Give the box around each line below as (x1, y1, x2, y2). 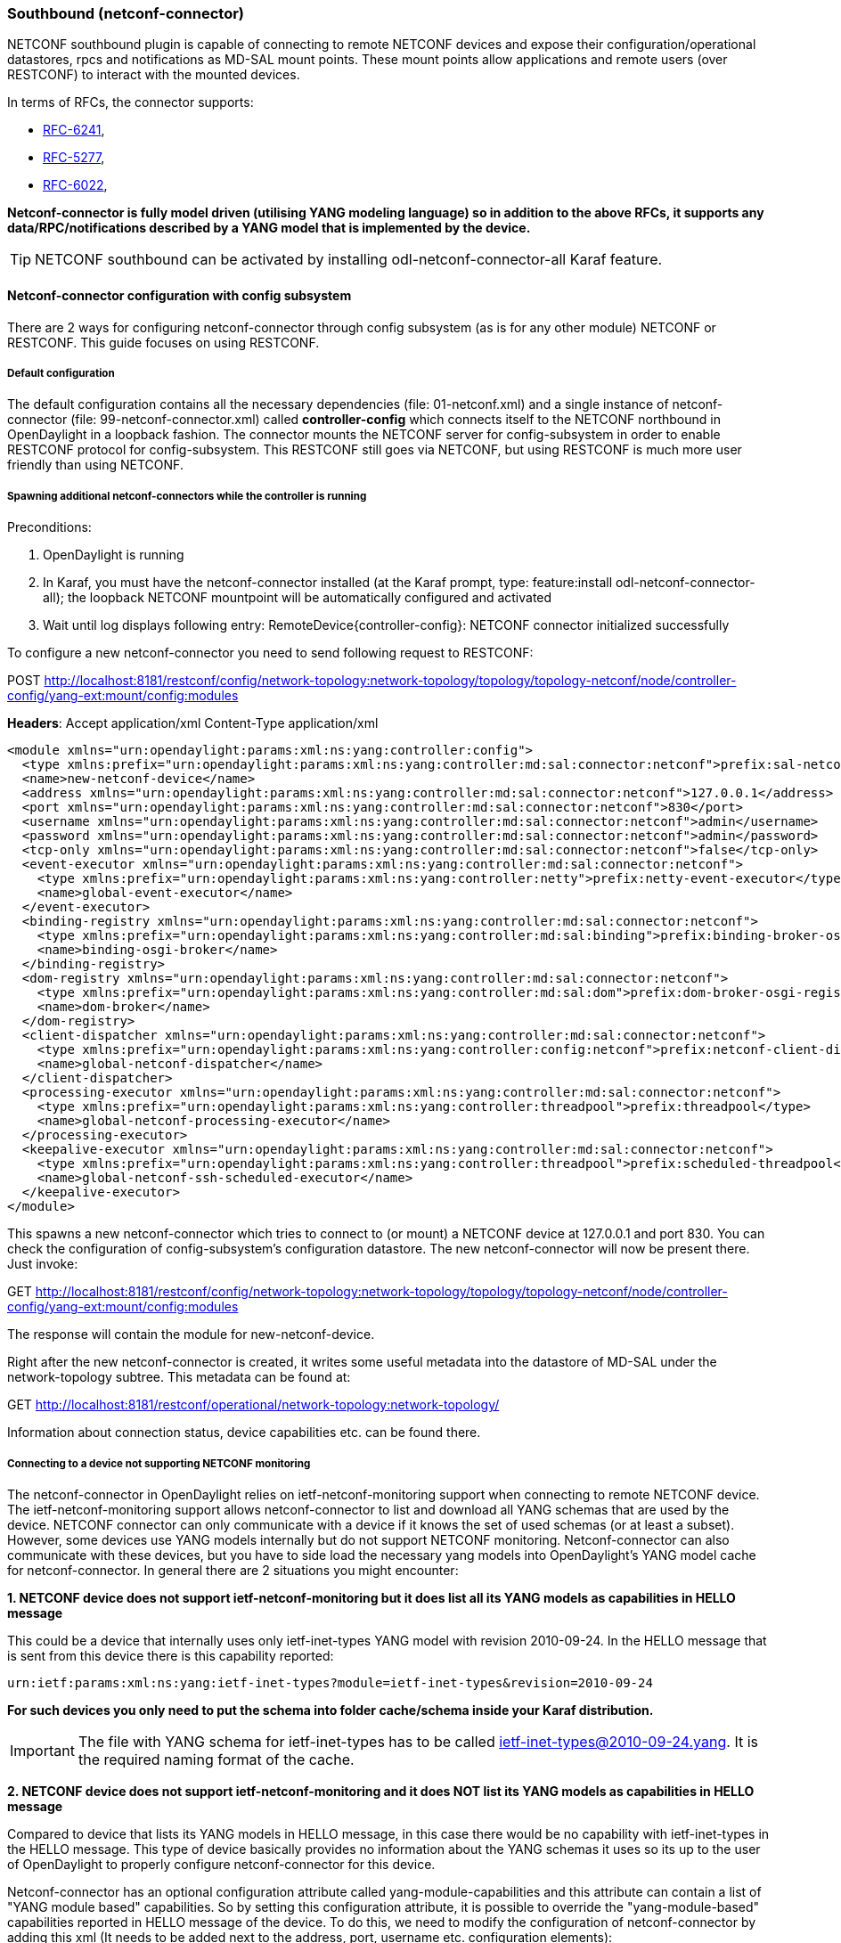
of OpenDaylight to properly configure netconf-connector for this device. (7, 1856, 436, 1872)
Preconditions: (7, 519, 92, 535)
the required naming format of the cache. (78, 1750, 355, 1768)
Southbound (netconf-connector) (7, 4, 245, 22)
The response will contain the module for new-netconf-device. (7, 1327, 375, 1343)
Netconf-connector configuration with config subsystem (7, 287, 352, 303)
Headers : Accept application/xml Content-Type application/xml (7, 715, 379, 731)
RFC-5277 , (43, 150, 105, 166)
